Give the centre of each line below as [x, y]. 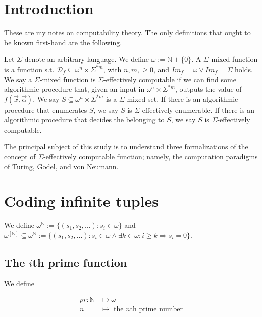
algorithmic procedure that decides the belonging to [84, 120]
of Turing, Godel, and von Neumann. [61, 166]
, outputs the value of [208, 89]
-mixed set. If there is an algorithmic [181, 99]
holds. [244, 69]
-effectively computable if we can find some [170, 79]
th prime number [156, 310]
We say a [18, 79]
